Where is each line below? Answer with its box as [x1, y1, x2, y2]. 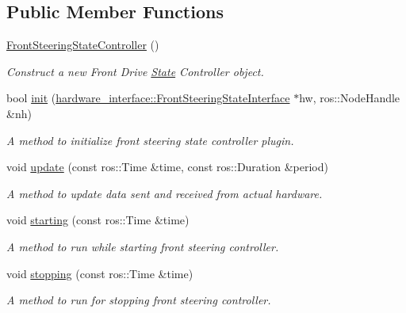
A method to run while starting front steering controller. [6, 238, 279, 254]
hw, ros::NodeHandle [299, 90, 400, 106]
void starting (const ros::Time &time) [6, 212, 190, 228]
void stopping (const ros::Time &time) [6, 265, 193, 281]
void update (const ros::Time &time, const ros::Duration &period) [6, 158, 328, 175]
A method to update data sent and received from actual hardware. [6, 185, 323, 201]
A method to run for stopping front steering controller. [6, 292, 271, 308]
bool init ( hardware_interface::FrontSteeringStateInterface [6, 90, 290, 106]
